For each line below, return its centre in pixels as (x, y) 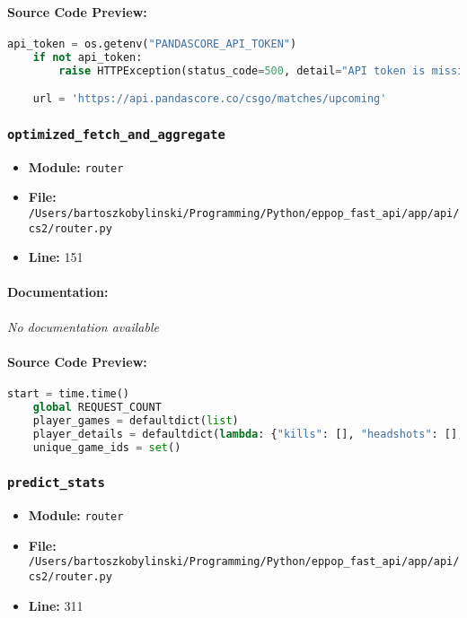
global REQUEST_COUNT (97, 407)
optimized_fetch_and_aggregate (116, 134)
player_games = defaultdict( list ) (136, 420)
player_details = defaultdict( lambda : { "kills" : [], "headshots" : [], (248, 434)
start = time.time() (69, 394)
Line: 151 (56, 257)
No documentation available (83, 326)
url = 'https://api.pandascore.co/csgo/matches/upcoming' (210, 99)
